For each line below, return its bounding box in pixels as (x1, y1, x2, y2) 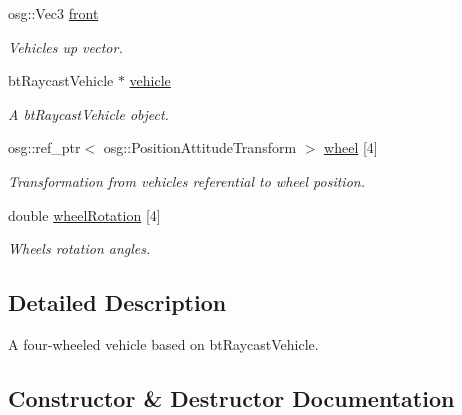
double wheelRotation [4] (8, 204, 161, 225)
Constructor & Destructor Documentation (8, 382, 455, 413)
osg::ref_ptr (8, 137, 81, 158)
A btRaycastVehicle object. (8, 103, 169, 124)
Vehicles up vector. (8, 36, 123, 57)
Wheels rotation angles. (8, 238, 151, 259)
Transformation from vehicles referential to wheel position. (8, 170, 365, 191)
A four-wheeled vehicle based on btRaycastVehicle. (8, 333, 319, 354)
